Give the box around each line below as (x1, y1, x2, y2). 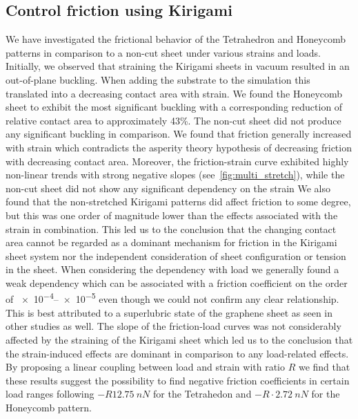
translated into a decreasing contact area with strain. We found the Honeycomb (6, 86, 343, 100)
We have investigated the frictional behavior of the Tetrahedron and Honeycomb (6, 32, 346, 46)
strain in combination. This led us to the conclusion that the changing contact (6, 221, 337, 236)
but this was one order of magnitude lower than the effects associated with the (6, 207, 338, 222)
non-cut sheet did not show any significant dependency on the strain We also (6, 180, 330, 195)
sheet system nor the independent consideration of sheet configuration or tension (6, 248, 346, 263)
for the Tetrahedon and (153, 387, 252, 401)
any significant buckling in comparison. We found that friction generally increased (6, 127, 352, 141)
